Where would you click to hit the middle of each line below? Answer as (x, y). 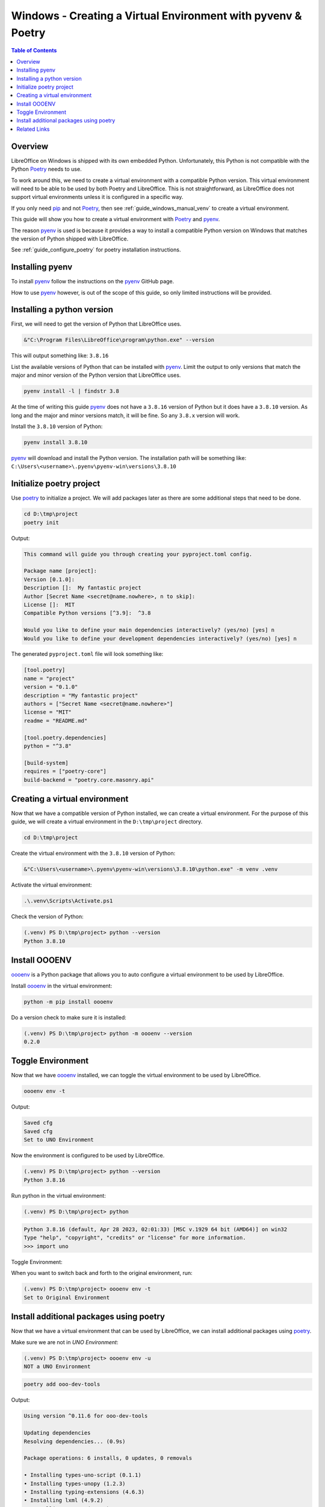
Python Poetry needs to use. (46, 169)
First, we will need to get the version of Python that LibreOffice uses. (96, 324)
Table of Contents (34, 51)
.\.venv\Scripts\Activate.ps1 (68, 901)
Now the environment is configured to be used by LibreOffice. (88, 1156)
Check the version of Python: (47, 917)
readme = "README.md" (56, 721)
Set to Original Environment (67, 1297)
